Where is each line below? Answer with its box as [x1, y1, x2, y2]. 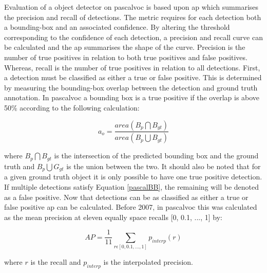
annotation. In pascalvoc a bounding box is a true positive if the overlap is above [4, 92, 260, 103]
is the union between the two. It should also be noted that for [66, 160, 261, 171]
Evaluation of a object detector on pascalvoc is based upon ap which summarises [4, 2, 259, 12]
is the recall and [30, 257, 81, 267]
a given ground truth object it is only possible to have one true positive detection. [4, 171, 262, 182]
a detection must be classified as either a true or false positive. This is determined [4, 72, 262, 83]
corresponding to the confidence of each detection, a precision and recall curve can [4, 31, 263, 42]
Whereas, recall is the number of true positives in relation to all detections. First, [4, 62, 260, 72]
